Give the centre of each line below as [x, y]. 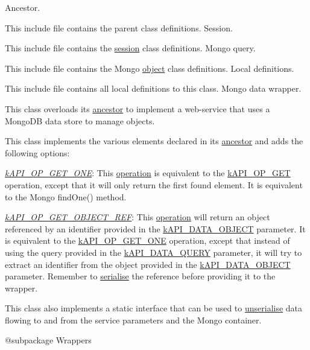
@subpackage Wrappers [48, 340]
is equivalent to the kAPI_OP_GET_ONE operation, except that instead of [147, 240]
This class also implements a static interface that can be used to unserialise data [154, 308]
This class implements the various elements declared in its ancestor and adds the [154, 141]
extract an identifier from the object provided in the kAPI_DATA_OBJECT [148, 264]
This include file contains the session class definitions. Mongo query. [130, 48]
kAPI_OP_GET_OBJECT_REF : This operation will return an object [138, 217]
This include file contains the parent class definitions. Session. [119, 27]
